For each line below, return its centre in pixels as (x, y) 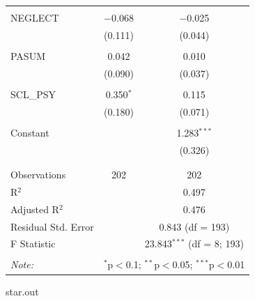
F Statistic (33, 244)
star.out (22, 291)
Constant (30, 132)
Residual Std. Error (52, 226)
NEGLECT (35, 17)
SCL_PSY (33, 94)
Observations (38, 174)
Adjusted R (35, 209)
